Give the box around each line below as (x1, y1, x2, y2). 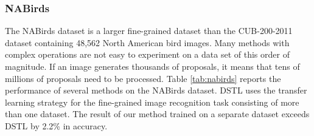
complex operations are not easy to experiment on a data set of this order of (5, 48, 290, 61)
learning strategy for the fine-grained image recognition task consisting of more (5, 95, 299, 108)
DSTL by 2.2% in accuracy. (5, 119, 108, 132)
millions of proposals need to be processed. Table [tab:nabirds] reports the (5, 72, 281, 84)
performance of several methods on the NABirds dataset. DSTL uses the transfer (5, 84, 307, 97)
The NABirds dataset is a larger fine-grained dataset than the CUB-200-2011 (5, 24, 293, 37)
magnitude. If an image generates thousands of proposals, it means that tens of (5, 60, 300, 72)
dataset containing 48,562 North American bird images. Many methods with (5, 36, 290, 49)
